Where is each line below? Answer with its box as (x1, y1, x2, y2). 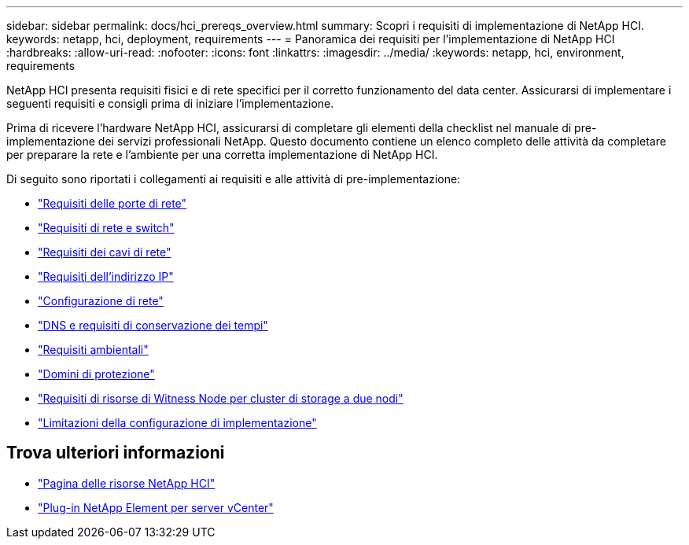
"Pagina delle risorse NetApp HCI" (38, 476, 216, 490)
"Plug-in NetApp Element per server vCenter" (38, 500, 274, 514)
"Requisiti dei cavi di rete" (38, 245, 171, 259)
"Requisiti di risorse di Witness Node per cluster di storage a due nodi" (38, 392, 403, 405)
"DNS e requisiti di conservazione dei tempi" (38, 319, 268, 332)
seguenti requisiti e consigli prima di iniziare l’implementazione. (6, 97, 334, 110)
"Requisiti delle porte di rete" (38, 197, 187, 210)
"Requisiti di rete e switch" (38, 221, 175, 234)
